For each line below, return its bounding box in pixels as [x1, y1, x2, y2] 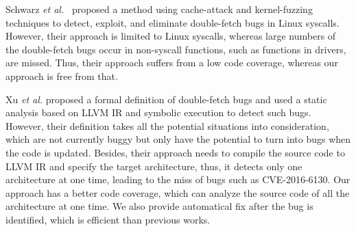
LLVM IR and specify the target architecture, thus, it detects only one [5, 159, 302, 173]
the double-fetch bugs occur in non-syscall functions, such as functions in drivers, [5, 42, 346, 56]
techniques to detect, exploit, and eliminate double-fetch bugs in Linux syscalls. [5, 15, 340, 29]
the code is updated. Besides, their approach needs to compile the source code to [5, 145, 345, 159]
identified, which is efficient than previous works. [5, 212, 211, 226]
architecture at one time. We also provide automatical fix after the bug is [5, 199, 313, 213]
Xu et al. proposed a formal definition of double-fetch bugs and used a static [5, 92, 327, 106]
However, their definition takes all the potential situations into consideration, [5, 118, 329, 133]
